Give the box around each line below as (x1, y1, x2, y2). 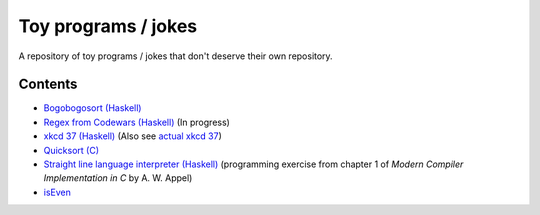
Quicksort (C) (43, 144, 100, 156)
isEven (43, 186, 72, 198)
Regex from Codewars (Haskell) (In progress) (43, 116, 230, 128)
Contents (18, 76, 78, 93)
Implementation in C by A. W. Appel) (43, 172, 193, 184)
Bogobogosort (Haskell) (43, 102, 142, 114)
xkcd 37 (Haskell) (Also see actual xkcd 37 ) (43, 130, 222, 142)
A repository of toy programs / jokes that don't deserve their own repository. (18, 50, 334, 62)
